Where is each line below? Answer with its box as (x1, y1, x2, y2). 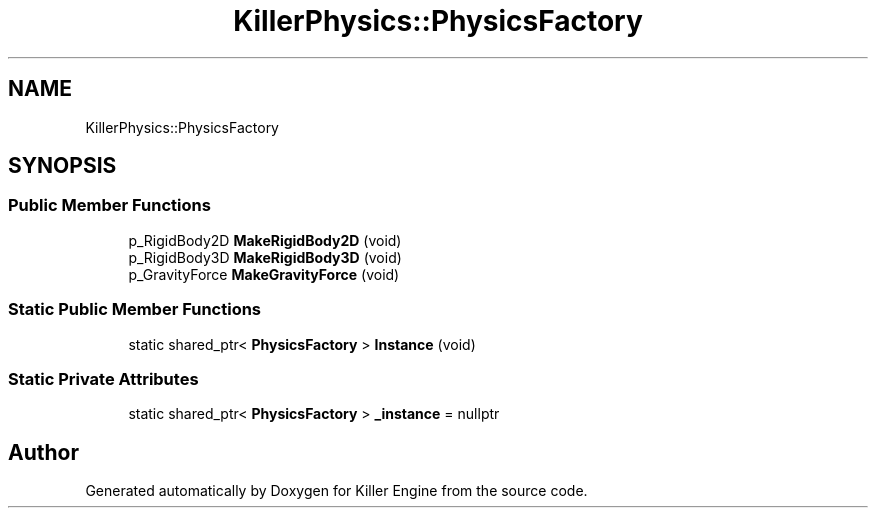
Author (8, 439, 79, 465)
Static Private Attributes (8, 368, 199, 389)
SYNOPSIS (8, 153, 117, 179)
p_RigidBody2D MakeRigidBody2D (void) (128, 231, 402, 249)
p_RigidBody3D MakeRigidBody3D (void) (128, 248, 402, 266)
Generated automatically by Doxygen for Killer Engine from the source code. (85, 482, 588, 500)
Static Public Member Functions (8, 299, 262, 320)
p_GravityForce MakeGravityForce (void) (128, 265, 400, 283)
